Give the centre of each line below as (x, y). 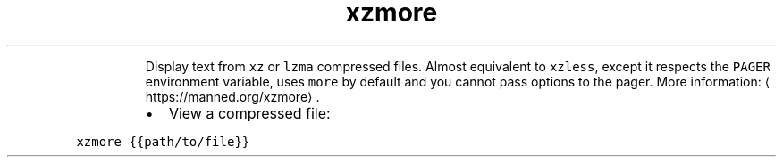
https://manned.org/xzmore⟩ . (232, 96)
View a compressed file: (249, 113)
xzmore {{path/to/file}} (163, 141)
